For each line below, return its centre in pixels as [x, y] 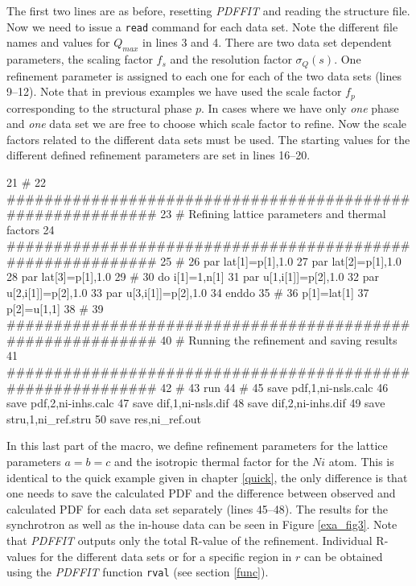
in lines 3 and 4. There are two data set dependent [267, 42]
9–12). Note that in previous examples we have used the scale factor [174, 91]
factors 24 [31, 229]
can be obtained [344, 556]
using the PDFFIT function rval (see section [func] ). [138, 572]
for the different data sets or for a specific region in [166, 556]
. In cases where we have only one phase [300, 107]
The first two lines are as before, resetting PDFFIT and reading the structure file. [208, 10]
